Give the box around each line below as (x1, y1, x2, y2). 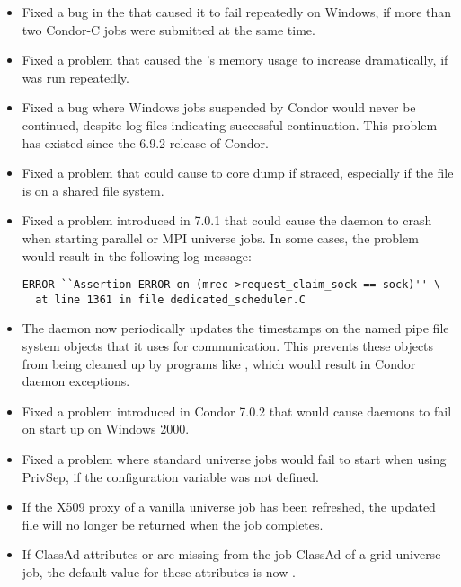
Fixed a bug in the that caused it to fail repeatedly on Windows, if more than (22, 3, 452, 21)
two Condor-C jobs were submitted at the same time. (22, 20, 315, 39)
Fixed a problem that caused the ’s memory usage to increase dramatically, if (22, 50, 448, 69)
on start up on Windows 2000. (22, 419, 190, 438)
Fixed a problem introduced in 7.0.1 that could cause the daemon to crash (22, 211, 432, 230)
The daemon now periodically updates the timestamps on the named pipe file (22, 319, 449, 337)
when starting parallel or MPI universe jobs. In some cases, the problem (22, 228, 419, 247)
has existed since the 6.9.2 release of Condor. (22, 133, 269, 152)
